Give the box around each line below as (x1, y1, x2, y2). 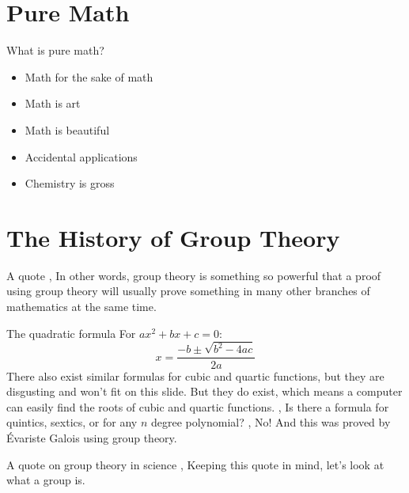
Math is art (25, 95, 81, 112)
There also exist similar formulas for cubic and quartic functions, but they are (6, 367, 384, 384)
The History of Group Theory (6, 221, 340, 253)
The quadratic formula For (6, 324, 136, 341)
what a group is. (6, 472, 85, 488)
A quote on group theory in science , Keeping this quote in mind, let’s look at (6, 456, 384, 472)
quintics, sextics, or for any (6, 414, 138, 430)
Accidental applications (25, 148, 138, 165)
